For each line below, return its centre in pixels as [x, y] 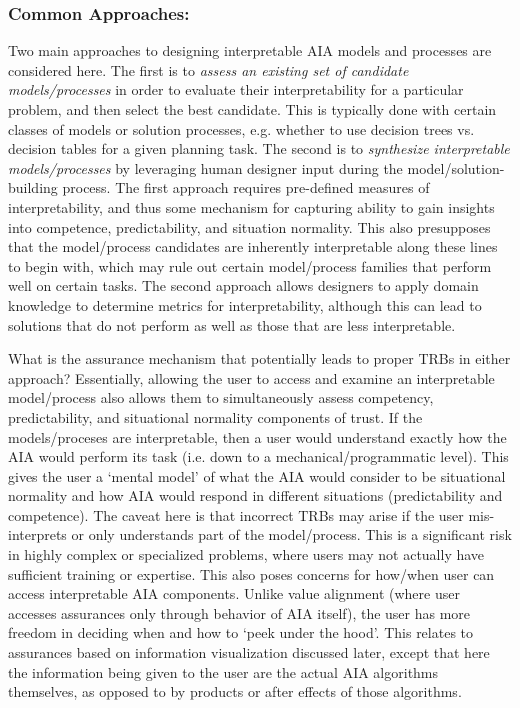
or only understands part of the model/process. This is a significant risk [291, 534]
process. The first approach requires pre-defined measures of [246, 187]
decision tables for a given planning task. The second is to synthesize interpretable [259, 148]
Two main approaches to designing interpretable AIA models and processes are [250, 50]
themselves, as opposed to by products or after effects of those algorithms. [235, 691]
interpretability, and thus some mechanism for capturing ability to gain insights [251, 206]
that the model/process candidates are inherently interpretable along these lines [253, 246]
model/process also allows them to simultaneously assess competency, [221, 397]
